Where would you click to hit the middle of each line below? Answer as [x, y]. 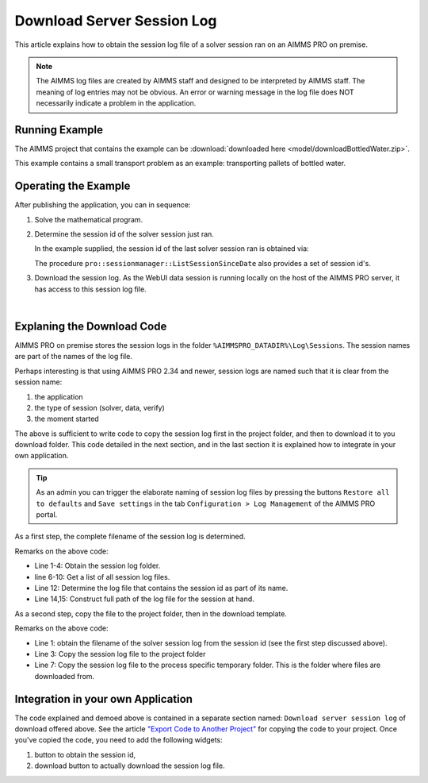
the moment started [67, 419]
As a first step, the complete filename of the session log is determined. [130, 537]
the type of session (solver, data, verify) [100, 407]
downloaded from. [65, 676]
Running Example [59, 130]
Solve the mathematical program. [89, 219]
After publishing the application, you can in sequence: [103, 205]
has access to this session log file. [90, 289]
